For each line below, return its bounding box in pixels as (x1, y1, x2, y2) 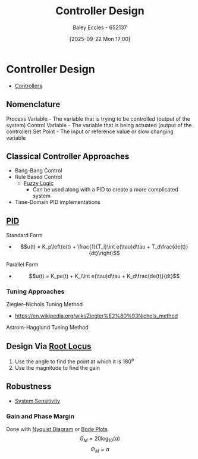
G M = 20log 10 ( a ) (79, 435, 121, 444)
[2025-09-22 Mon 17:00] (69, 35, 131, 42)
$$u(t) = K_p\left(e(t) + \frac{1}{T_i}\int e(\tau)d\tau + (20, 243, 150, 250)
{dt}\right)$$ (89, 250, 120, 257)
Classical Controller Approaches (6, 151, 130, 161)
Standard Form (6, 232, 43, 239)
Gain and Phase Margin (6, 412, 75, 420)
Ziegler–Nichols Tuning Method (6, 301, 83, 308)
